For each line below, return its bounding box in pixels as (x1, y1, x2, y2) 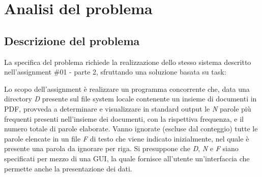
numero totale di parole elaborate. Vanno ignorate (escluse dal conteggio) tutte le (4, 123, 258, 134)
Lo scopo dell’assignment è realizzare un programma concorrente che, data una (4, 83, 250, 94)
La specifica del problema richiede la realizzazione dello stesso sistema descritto (4, 56, 251, 67)
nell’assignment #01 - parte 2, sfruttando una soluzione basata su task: (4, 66, 226, 77)
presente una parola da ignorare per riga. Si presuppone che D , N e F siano (4, 143, 239, 154)
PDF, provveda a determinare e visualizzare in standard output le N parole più (4, 103, 251, 114)
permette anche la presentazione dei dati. (4, 163, 132, 173)
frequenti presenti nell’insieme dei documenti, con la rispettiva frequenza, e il (4, 113, 244, 124)
